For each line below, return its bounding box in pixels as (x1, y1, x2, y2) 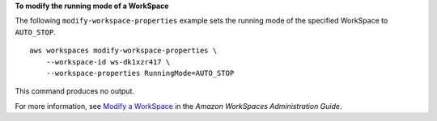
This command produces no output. (15, 86, 135, 96)
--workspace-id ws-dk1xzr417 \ (45, 57, 171, 66)
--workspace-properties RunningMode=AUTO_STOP (45, 69, 235, 77)
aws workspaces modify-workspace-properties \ (29, 46, 218, 56)
